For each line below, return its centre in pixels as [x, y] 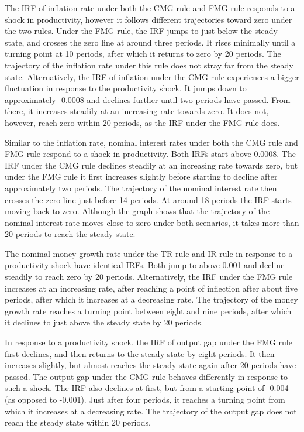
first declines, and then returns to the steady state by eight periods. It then [140, 353]
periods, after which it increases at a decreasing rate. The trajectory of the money [151, 299]
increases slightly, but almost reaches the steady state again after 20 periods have [151, 365]
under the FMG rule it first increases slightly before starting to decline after [141, 176]
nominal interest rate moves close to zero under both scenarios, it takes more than [152, 222]
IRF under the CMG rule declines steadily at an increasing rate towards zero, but [151, 165]
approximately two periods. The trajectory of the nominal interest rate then [141, 188]
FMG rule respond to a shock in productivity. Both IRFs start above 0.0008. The [150, 154]
